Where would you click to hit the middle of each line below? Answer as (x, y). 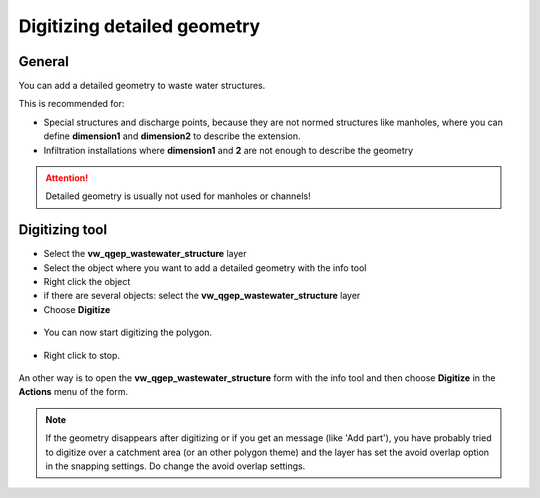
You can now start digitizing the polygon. (128, 332)
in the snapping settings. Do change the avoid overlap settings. (175, 466)
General (44, 61)
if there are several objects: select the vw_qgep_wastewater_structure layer (202, 296)
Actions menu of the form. (73, 392)
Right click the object (87, 282)
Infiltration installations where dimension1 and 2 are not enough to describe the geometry (228, 150)
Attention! (67, 178)
